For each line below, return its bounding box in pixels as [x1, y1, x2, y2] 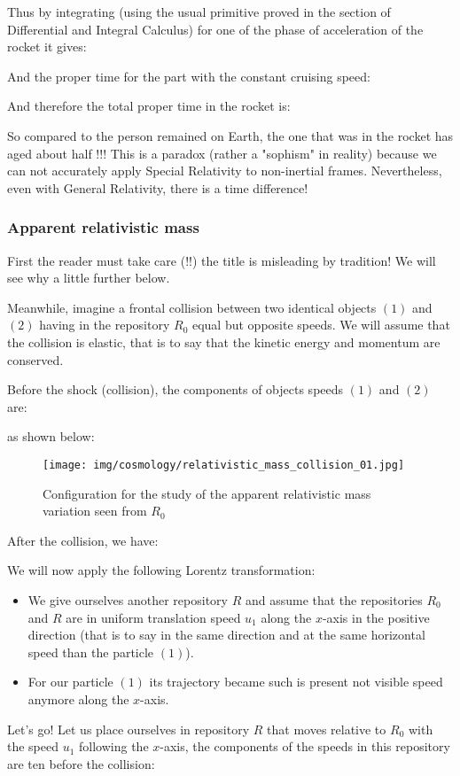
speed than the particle [27, 642, 154, 661]
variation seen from [43, 501, 147, 520]
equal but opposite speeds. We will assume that [191, 315, 450, 334]
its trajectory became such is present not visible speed [149, 672, 443, 691]
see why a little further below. [7, 268, 170, 287]
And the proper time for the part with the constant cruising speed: [7, 66, 370, 85]
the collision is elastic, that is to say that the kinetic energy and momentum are [7, 332, 441, 351]
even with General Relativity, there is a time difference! [7, 178, 308, 197]
